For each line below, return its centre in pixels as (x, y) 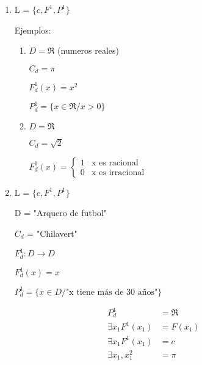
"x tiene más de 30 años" (112, 292)
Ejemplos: (33, 30)
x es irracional (118, 173)
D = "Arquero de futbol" (60, 213)
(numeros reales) (88, 50)
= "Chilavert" (52, 233)
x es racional (115, 163)
